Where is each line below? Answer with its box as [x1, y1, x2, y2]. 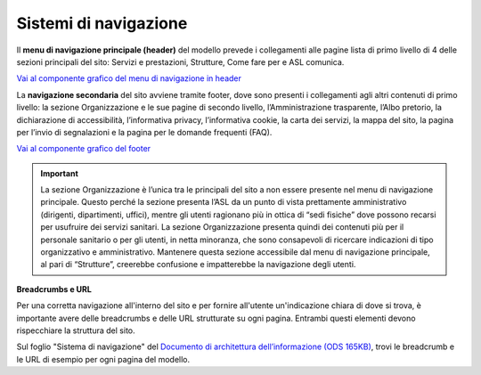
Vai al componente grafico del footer [16, 143, 151, 154]
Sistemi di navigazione [16, 13, 188, 33]
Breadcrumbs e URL [16, 283, 93, 294]
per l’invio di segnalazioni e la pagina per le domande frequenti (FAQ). [16, 126, 273, 137]
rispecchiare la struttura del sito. [16, 325, 135, 336]
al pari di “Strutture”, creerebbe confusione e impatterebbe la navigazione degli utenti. [40, 259, 356, 270]
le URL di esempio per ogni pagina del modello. [16, 354, 191, 364]
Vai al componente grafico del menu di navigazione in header [16, 73, 242, 84]
